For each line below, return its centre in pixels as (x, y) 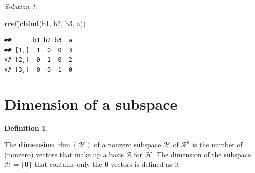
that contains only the (68, 164)
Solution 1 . (21, 6)
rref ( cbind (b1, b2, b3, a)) (45, 23)
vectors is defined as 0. (146, 164)
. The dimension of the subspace (202, 154)
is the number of (218, 145)
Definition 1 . (26, 128)
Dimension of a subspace (91, 104)
